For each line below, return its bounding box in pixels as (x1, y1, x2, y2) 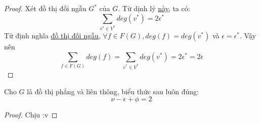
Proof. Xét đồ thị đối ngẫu (4, 3, 86, 13)
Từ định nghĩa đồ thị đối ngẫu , (4, 30, 101, 41)
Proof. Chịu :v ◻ (4, 109, 58, 120)
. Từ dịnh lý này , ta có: (118, 3, 190, 13)
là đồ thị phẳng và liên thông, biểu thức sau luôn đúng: (27, 86, 199, 96)
